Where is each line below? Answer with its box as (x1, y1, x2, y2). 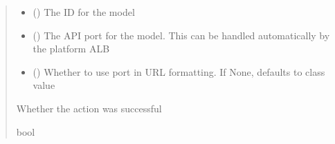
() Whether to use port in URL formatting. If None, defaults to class (33, 64, 325, 79)
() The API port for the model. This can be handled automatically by (33, 28, 330, 42)
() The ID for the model (33, 5, 135, 19)
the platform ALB (33, 41, 110, 56)
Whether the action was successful (16, 101, 162, 115)
